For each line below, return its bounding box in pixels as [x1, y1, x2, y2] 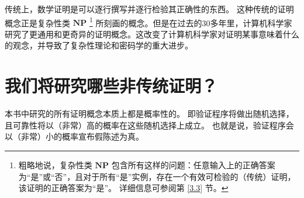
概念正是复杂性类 [5, 16, 70, 29]
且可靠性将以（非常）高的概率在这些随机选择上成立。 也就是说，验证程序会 [5, 119, 294, 131]
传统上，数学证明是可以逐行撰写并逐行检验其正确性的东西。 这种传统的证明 [5, 3, 294, 15]
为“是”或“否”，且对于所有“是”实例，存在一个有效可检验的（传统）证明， [18, 170, 296, 182]
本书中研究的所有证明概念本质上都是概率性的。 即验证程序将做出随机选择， [5, 107, 294, 120]
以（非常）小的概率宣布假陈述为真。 [5, 130, 144, 143]
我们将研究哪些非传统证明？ [5, 74, 218, 98]
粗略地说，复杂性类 [18, 158, 92, 171]
